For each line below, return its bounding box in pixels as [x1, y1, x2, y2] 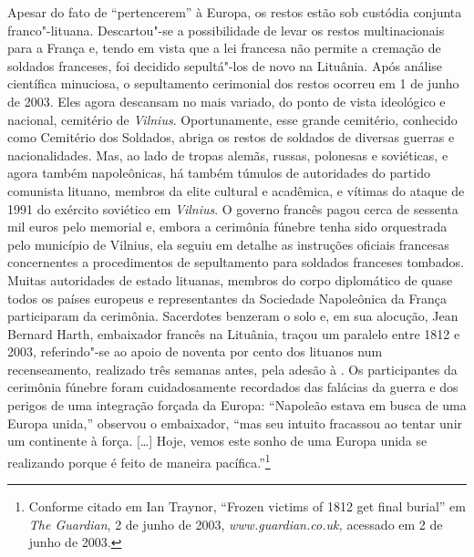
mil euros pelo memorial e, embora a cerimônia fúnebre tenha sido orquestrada [7, 217, 448, 236]
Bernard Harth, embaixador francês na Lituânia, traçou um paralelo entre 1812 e [7, 324, 460, 343]
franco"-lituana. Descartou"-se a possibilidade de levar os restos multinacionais [7, 20, 445, 39]
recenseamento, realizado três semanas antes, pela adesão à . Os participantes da [7, 359, 458, 378]
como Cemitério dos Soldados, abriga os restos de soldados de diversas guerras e [7, 128, 455, 147]
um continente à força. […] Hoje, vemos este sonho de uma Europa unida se [7, 431, 428, 450]
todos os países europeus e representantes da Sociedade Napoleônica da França [7, 288, 447, 307]
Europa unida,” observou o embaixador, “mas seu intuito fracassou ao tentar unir [7, 413, 463, 432]
